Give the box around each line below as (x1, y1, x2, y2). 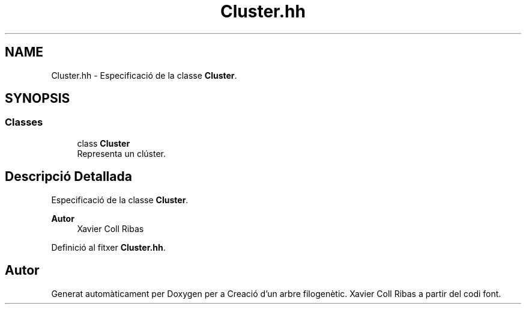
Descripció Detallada (5, 169, 132, 185)
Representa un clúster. (77, 148, 166, 159)
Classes (5, 116, 43, 129)
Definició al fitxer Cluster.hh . (51, 242, 166, 252)
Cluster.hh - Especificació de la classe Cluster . (51, 70, 237, 81)
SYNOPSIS (5, 91, 70, 106)
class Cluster (77, 138, 130, 148)
